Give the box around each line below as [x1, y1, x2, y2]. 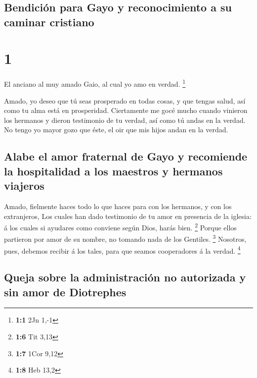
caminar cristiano [4, 14, 94, 29]
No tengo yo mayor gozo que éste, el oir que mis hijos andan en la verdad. [4, 124, 228, 135]
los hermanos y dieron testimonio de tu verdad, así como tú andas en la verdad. [4, 114, 246, 125]
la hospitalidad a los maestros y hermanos [4, 163, 223, 178]
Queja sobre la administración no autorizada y [4, 270, 246, 285]
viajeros [4, 178, 44, 193]
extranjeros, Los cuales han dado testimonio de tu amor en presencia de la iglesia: [4, 211, 252, 221]
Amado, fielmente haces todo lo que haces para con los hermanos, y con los [4, 201, 232, 211]
